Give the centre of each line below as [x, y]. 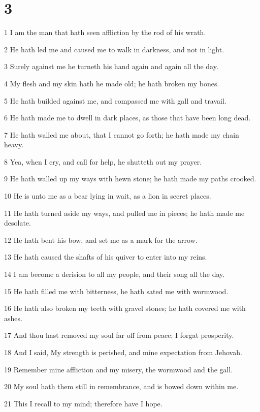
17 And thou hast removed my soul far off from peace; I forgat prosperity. [119, 335]
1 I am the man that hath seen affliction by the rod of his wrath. [105, 32]
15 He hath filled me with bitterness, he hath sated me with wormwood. [116, 291]
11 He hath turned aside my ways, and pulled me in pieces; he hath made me [124, 213]
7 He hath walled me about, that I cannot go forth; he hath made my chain [122, 134]
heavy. [14, 145]
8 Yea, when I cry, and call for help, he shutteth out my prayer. [103, 161]
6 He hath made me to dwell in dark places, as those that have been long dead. [127, 118]
